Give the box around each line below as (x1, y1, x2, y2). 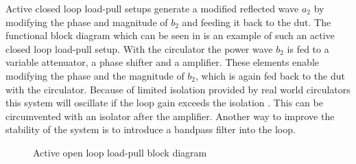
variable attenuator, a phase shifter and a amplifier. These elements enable (5, 55, 320, 69)
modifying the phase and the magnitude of (5, 68, 185, 82)
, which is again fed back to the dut (195, 68, 345, 82)
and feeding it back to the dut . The (182, 14, 331, 29)
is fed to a (287, 41, 329, 56)
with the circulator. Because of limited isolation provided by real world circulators (5, 82, 351, 96)
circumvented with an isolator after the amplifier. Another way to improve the (5, 108, 335, 123)
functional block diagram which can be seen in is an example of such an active (5, 28, 335, 43)
